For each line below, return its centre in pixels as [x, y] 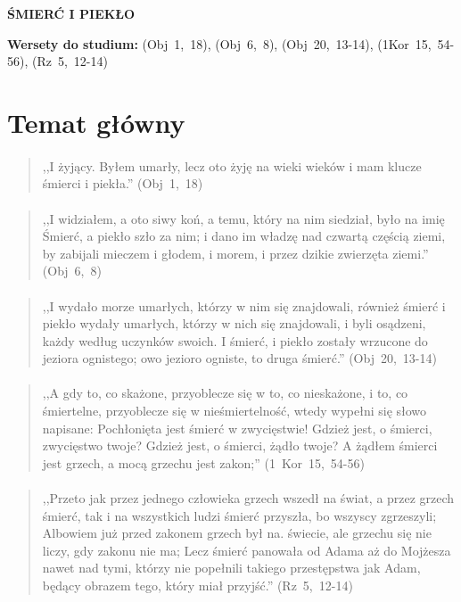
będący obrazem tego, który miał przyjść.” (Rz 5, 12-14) [198, 585]
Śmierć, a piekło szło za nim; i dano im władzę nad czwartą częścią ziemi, [244, 236]
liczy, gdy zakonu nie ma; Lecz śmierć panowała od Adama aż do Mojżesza [247, 550]
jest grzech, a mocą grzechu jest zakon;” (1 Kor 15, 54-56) [203, 462]
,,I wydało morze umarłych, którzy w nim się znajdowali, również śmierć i [244, 305]
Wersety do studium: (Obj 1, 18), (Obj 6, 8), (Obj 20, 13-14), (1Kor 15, [219, 43]
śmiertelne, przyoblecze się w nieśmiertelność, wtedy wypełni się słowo [235, 411]
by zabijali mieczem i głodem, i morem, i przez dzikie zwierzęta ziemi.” [235, 253]
